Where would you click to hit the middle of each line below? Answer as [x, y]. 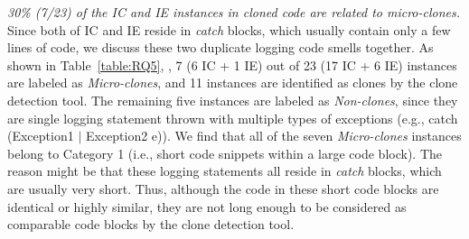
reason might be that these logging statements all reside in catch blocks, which [225, 171]
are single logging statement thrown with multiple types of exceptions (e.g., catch [233, 118]
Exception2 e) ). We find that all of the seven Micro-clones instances [273, 136]
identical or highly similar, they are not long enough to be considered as [207, 206]
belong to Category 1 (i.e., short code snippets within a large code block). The [225, 153]
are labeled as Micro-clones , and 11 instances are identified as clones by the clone [233, 83]
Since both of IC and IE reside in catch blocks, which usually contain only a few [229, 29]
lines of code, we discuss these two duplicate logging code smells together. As [220, 47]
